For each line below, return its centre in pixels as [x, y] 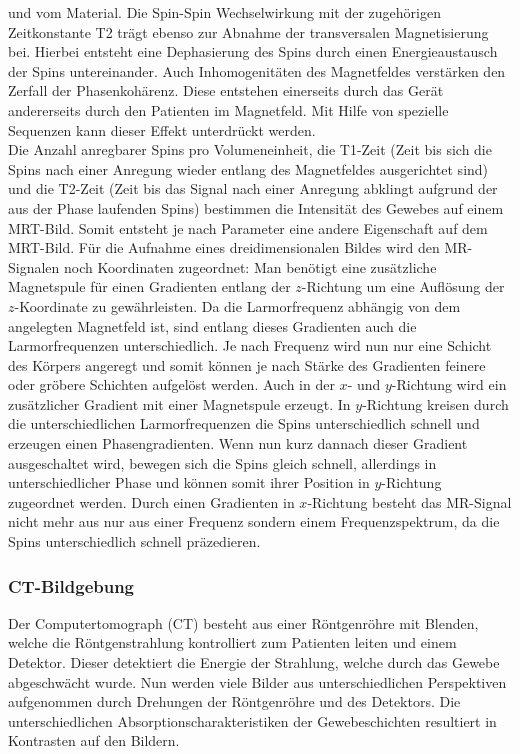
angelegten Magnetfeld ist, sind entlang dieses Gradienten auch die [212, 325]
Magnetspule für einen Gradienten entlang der [149, 286]
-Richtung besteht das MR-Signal [409, 501]
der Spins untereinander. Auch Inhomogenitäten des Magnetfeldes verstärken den [257, 70]
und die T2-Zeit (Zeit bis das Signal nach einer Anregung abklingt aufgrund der [253, 188]
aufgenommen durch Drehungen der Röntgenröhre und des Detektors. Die [234, 701]
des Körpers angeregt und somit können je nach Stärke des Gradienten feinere [247, 364]
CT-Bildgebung [71, 585]
